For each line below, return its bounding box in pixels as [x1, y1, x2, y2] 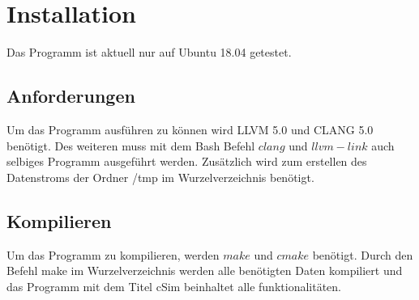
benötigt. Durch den [312, 246, 413, 263]
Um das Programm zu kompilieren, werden [6, 246, 220, 263]
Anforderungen [6, 83, 135, 108]
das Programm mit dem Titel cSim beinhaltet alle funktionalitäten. [6, 277, 341, 294]
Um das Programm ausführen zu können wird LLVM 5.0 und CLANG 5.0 [6, 120, 374, 137]
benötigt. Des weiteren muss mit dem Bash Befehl [6, 137, 255, 154]
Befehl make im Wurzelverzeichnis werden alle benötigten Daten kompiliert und [6, 262, 403, 279]
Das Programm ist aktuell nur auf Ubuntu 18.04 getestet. [6, 44, 292, 61]
